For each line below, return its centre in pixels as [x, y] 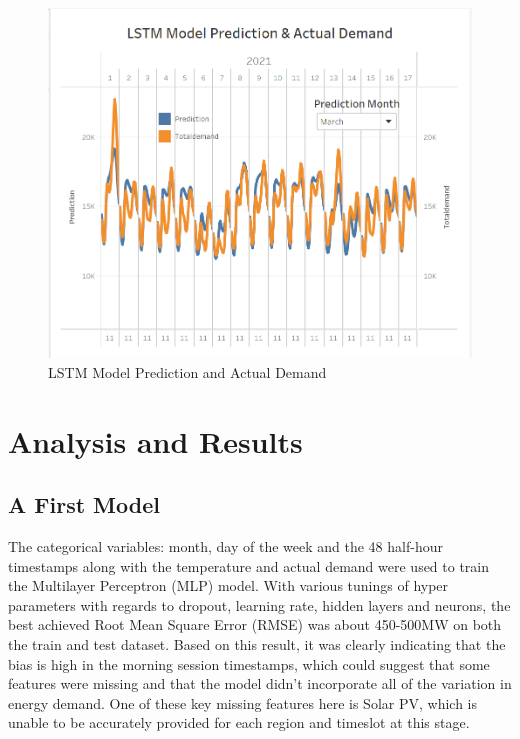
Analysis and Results [155, 440]
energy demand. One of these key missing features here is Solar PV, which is [242, 702]
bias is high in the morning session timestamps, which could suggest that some [249, 663]
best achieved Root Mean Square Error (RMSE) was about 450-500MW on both [255, 624]
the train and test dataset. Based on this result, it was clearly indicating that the [257, 643]
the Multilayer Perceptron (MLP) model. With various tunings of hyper [228, 585]
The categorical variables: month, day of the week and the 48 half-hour [225, 545]
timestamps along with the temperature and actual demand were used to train [249, 565]
